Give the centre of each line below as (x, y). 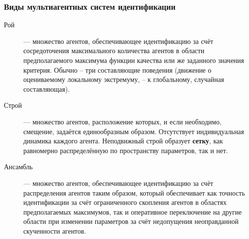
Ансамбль (18, 167)
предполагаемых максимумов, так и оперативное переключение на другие (133, 211)
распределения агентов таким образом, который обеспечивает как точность (134, 192)
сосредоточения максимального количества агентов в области (114, 50)
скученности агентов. (55, 230)
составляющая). (47, 89)
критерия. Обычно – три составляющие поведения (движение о (117, 70)
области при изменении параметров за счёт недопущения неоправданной (131, 221)
